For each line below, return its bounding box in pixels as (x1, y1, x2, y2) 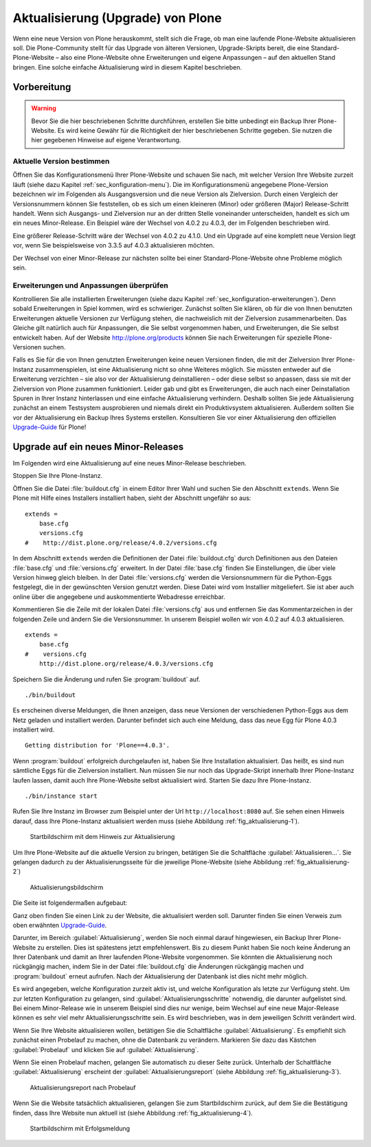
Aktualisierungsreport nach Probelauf (30, 1083, 136, 1091)
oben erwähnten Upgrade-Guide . (12, 921, 107, 929)
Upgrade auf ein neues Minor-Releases (12, 441, 184, 452)
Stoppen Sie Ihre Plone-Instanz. (12, 472, 103, 480)
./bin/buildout (25, 691, 76, 699)
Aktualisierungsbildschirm (30, 883, 104, 891)
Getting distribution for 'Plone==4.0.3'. (25, 741, 170, 750)
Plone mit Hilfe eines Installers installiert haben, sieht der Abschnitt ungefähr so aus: (12, 494, 251, 502)
